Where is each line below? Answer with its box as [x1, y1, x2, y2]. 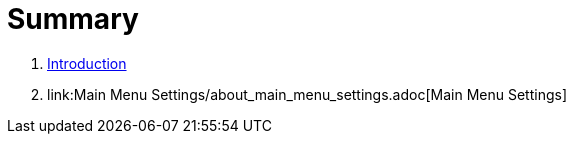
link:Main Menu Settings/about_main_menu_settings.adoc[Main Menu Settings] [47, 85, 568, 103]
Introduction [47, 54, 127, 72]
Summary [7, 2, 139, 36]
